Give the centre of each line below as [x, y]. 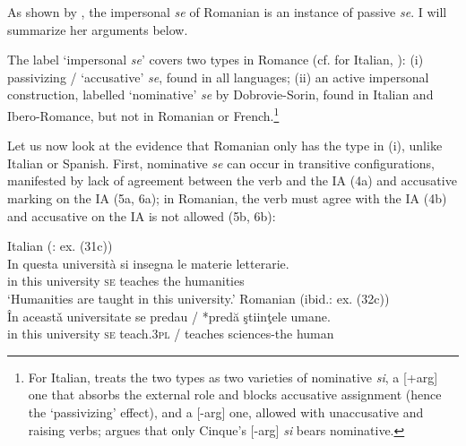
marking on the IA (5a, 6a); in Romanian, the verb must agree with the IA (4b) [227, 198]
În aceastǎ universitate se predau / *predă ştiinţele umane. [169, 316]
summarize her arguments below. [98, 29]
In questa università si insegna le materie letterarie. [148, 263]
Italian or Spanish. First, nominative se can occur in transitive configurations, [221, 163]
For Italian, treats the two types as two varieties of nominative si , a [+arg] [233, 377]
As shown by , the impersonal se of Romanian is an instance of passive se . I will [227, 12]
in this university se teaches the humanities [126, 281]
